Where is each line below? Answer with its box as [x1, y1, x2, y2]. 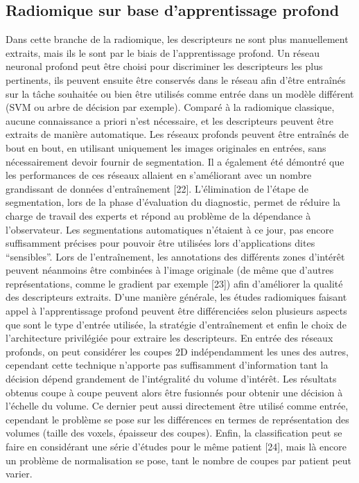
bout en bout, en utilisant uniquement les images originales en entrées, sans [6, 140, 326, 155]
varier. [6, 466, 33, 481]
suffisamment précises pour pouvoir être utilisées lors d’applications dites [6, 236, 315, 250]
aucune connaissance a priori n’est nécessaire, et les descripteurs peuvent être [6, 113, 333, 128]
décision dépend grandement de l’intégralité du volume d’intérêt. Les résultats [6, 371, 337, 386]
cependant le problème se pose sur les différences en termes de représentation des [6, 412, 349, 426]
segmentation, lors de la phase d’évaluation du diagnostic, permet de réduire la [6, 195, 341, 209]
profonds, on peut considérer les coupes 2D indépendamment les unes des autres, [6, 344, 349, 358]
